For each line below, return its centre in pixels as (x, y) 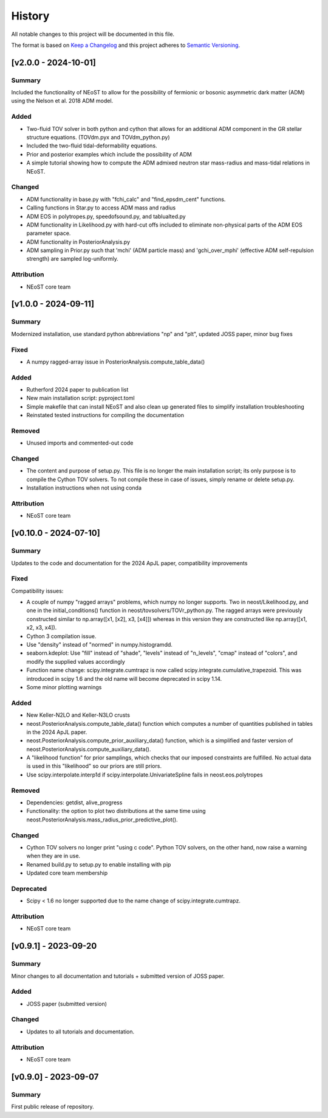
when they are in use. (53, 856)
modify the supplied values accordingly (76, 661)
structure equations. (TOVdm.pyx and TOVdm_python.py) (98, 138)
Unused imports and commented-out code (80, 443)
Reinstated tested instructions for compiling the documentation (105, 415)
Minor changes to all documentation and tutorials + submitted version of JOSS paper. (118, 976)
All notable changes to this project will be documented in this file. (93, 34)
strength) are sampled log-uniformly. (72, 259)
